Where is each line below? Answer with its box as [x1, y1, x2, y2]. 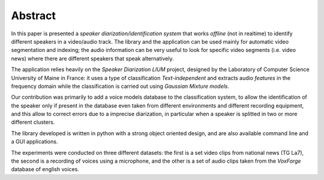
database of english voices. [11, 166, 79, 173]
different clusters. [11, 118, 55, 126]
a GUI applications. [11, 138, 58, 145]
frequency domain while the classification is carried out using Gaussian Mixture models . [11, 83, 230, 90]
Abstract [11, 9, 56, 22]
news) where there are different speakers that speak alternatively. [11, 54, 174, 62]
